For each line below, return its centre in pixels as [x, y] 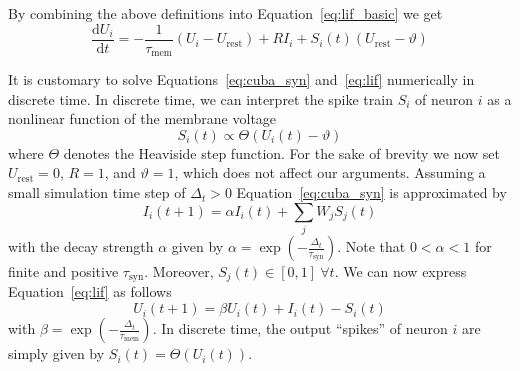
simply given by [56, 353]
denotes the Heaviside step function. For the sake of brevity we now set [282, 152]
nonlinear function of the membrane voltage [142, 118]
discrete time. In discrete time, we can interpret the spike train [200, 98]
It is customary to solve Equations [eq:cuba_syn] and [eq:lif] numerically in [241, 79]
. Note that [371, 246]
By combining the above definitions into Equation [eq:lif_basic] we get [225, 13]
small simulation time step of [97, 192]
